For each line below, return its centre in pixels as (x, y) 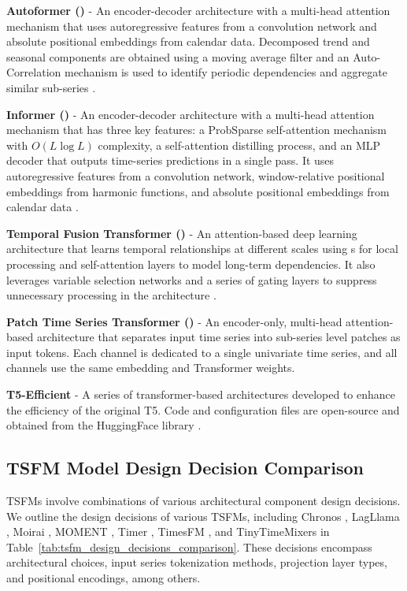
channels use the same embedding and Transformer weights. (151, 368)
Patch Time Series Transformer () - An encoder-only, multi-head (174, 321)
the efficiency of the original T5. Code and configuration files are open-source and (203, 409)
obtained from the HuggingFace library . (104, 425)
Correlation (34, 72)
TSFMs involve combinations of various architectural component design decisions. (203, 501)
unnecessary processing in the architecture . (111, 295)
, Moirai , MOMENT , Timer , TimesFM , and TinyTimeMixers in (168, 532)
